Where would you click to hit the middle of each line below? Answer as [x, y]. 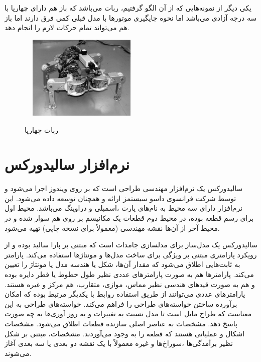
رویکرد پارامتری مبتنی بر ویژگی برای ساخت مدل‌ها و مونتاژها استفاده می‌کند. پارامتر [131, 254]
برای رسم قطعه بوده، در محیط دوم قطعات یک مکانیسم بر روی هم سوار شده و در [129, 218]
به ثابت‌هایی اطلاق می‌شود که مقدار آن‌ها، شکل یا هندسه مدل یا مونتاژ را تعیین [122, 264]
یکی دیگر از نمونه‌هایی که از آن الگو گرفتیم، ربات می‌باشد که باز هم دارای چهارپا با [128, 8]
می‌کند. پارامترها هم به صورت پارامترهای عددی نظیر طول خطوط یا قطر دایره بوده [129, 274]
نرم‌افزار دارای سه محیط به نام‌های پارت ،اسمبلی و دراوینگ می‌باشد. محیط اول [124, 208]
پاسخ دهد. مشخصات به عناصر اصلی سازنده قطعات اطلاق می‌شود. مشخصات [121, 323]
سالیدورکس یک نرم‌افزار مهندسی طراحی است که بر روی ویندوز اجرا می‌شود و [124, 188]
